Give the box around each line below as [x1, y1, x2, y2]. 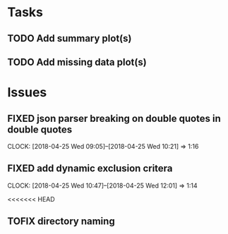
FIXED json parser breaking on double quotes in [7, 112, 221, 124]
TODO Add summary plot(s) [7, 32, 132, 44]
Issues [7, 85, 47, 101]
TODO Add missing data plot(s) [7, 56, 147, 68]
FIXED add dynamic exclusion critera [7, 163, 173, 175]
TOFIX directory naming [7, 216, 115, 228]
